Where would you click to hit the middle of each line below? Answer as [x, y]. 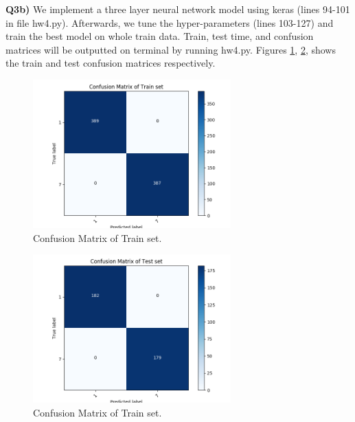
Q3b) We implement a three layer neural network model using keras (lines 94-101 [178, 9]
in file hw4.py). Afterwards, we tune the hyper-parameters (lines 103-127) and [170, 22]
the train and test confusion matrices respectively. [111, 63]
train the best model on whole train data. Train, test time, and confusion [160, 36]
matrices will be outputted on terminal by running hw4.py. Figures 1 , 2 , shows [171, 49]
